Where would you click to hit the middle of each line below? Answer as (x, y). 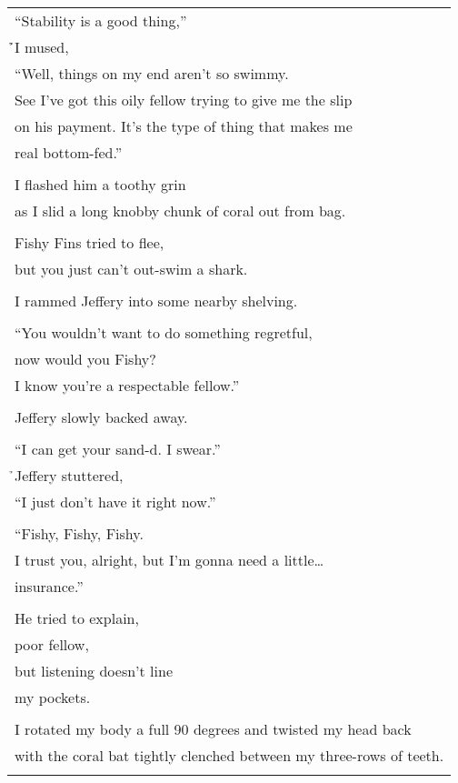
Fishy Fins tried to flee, (90, 242)
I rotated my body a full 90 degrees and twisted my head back (213, 729)
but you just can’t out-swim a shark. (131, 269)
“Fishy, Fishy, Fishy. (79, 533)
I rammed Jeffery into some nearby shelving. (156, 301)
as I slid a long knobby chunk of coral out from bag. (180, 211)
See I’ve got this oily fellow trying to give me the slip (184, 100)
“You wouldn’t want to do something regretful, (164, 332)
